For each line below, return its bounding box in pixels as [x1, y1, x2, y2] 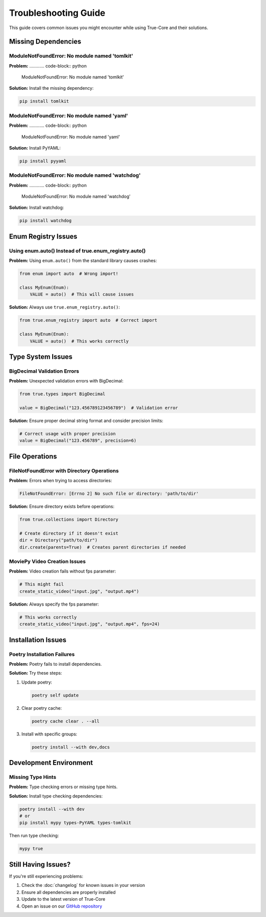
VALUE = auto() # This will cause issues [30, 292, 134, 297]
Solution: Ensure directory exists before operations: [9, 503, 115, 509]
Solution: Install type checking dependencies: [9, 793, 103, 799]
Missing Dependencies [9, 38, 81, 46]
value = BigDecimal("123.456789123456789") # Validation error [19, 405, 178, 411]
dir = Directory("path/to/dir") [19, 537, 98, 543]
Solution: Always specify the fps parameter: [9, 601, 100, 607]
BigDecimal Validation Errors [9, 368, 79, 375]
